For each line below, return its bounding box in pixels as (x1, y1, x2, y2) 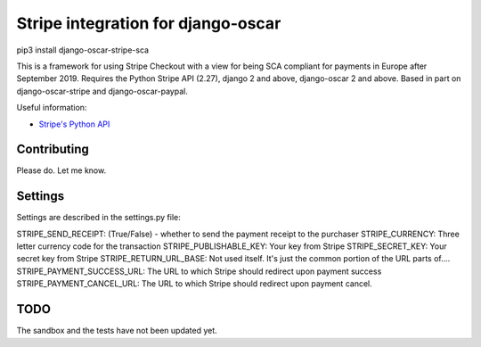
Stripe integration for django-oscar (16, 13, 281, 33)
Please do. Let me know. (16, 165, 107, 176)
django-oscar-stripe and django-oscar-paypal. (16, 86, 189, 96)
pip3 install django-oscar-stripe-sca (16, 45, 150, 55)
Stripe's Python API (38, 119, 110, 129)
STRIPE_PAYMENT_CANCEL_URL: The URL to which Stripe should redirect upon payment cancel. (16, 278, 373, 289)
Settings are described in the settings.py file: (16, 212, 182, 223)
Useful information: (16, 103, 87, 113)
